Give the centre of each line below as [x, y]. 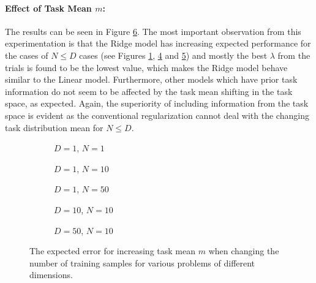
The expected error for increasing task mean [112, 251]
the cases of [27, 55]
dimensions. [51, 275]
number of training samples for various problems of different [142, 262]
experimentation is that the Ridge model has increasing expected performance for [158, 43]
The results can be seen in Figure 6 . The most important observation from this [153, 31]
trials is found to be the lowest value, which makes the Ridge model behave [146, 67]
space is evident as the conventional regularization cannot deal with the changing [157, 115]
